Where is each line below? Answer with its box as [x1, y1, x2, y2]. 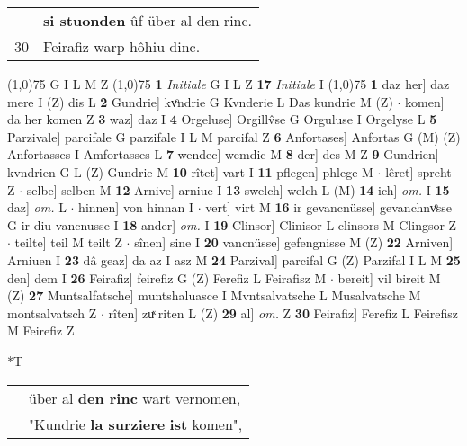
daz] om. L [7, 198, 67, 217]
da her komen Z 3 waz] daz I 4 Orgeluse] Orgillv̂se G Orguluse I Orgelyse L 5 [7, 110, 437, 129]
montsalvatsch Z [7, 303, 97, 322]
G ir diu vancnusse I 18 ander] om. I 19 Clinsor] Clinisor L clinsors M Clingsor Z [7, 215, 457, 234]
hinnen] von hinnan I [78, 198, 194, 217]
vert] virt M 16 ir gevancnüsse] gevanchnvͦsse [205, 198, 452, 217]
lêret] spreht [385, 162, 452, 181]
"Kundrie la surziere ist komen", [29, 413, 243, 434]
